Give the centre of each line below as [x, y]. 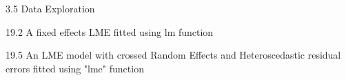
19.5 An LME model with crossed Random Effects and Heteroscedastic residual [173, 55]
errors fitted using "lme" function [75, 68]
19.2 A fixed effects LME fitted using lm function [110, 31]
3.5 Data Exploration [50, 8]
